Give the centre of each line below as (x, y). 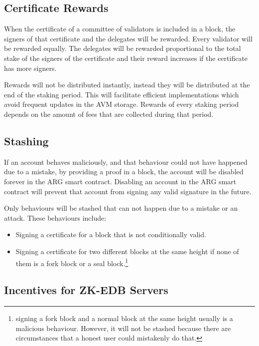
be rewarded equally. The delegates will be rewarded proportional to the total (123, 48)
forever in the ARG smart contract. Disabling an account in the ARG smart (120, 181)
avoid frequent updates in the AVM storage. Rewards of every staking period (122, 104)
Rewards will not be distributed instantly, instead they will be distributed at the (127, 85)
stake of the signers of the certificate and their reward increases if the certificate (126, 58)
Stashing (26, 141)
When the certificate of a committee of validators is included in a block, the (120, 29)
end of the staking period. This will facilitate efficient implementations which (122, 94)
